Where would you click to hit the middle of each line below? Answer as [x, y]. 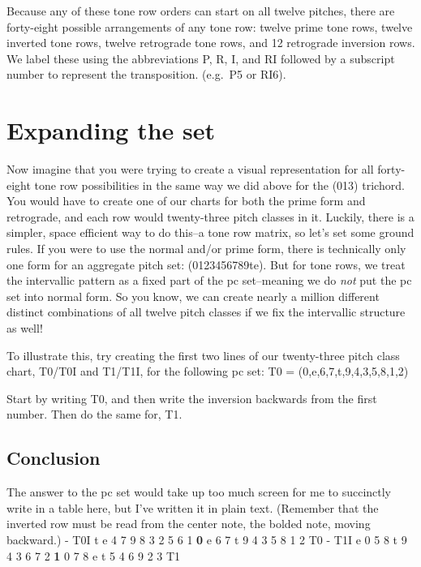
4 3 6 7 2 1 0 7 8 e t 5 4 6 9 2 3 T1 [94, 555]
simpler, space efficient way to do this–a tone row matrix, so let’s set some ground [210, 232]
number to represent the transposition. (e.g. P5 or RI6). [146, 74]
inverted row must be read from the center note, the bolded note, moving [189, 524]
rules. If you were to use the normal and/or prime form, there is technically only [206, 249]
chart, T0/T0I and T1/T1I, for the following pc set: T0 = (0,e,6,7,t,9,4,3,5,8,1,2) [208, 371]
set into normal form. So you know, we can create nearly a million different [193, 296]
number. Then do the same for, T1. [95, 414]
